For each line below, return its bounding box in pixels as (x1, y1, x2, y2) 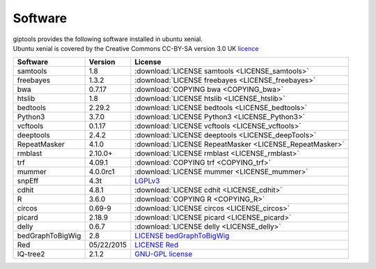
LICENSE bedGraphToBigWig (134, 231, 230, 240)
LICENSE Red (134, 240, 179, 250)
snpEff (17, 176, 39, 186)
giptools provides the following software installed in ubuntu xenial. (13, 35, 203, 43)
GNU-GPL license (134, 249, 193, 259)
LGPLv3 (134, 176, 160, 186)
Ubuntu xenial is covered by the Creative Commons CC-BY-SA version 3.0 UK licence (13, 44, 259, 52)
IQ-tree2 (17, 249, 45, 259)
